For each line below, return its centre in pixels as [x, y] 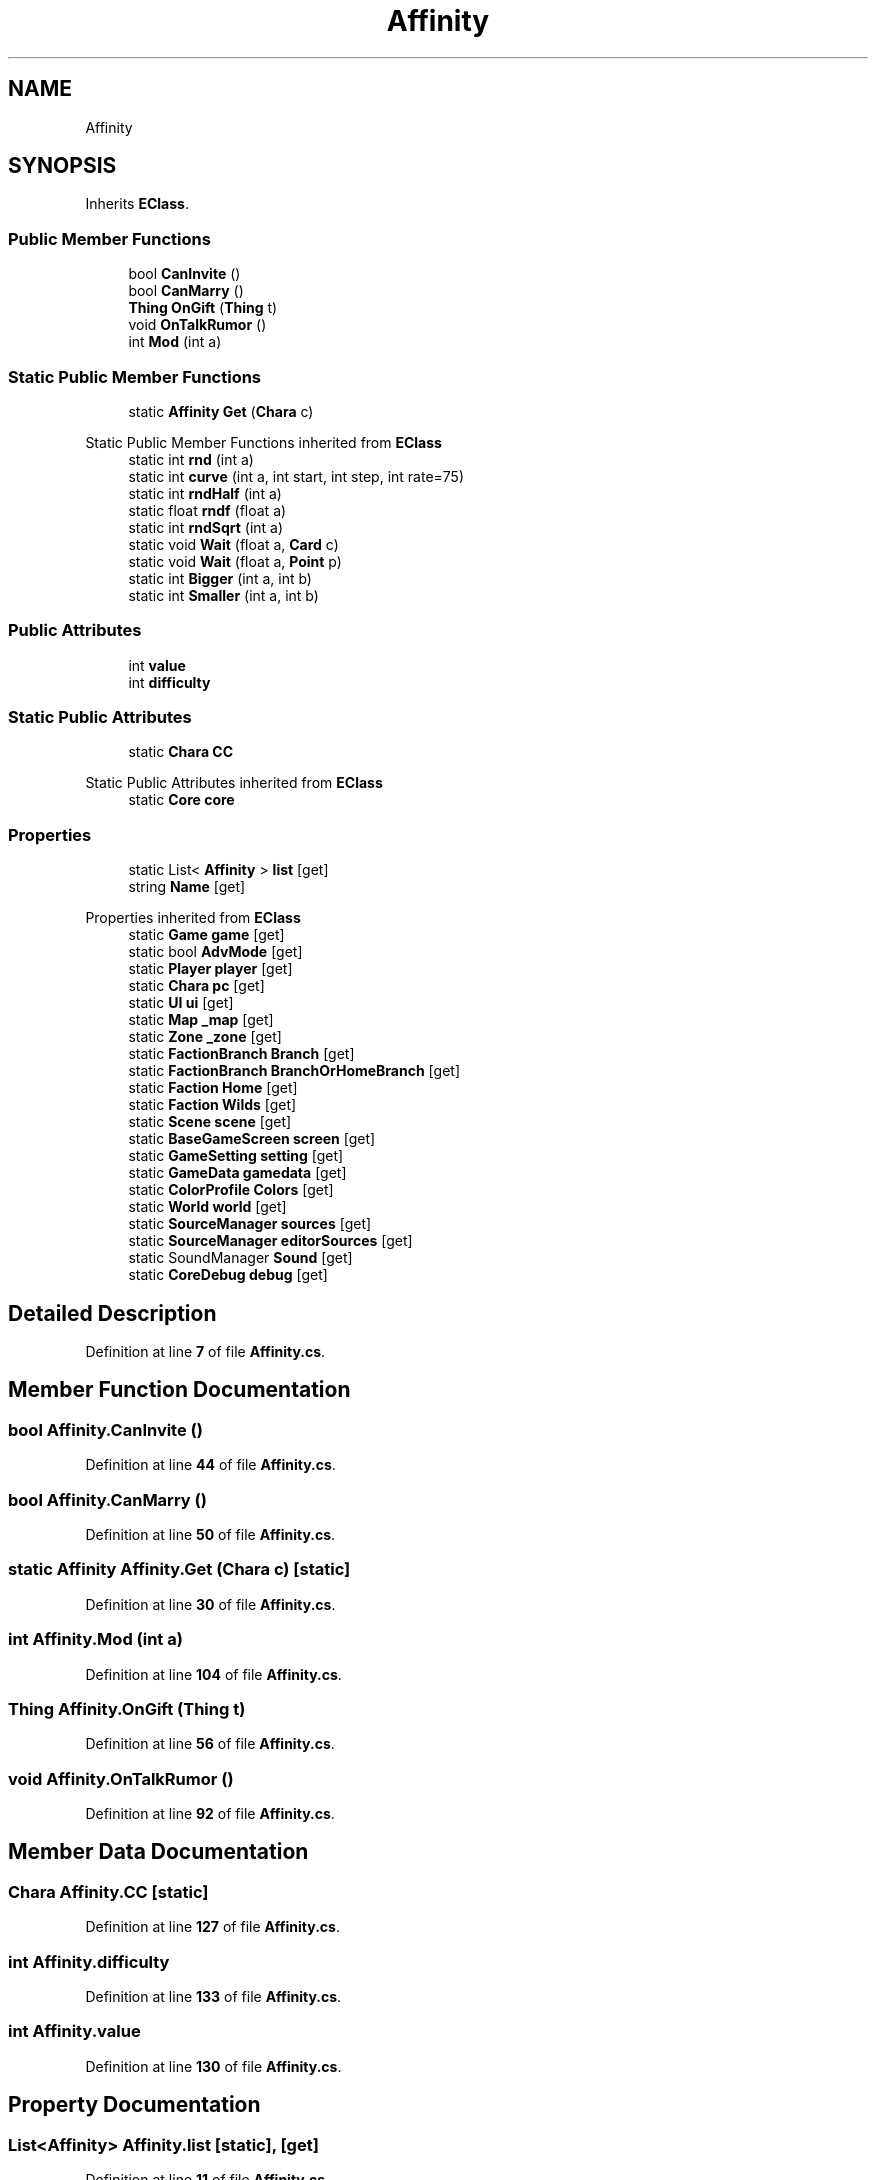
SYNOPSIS [62, 166]
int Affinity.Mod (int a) [95, 1639]
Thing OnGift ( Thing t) [203, 308]
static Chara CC [181, 752]
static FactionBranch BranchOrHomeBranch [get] [294, 1071]
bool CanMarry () [186, 291]
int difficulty [169, 682]
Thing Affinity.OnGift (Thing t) [127, 1708]
